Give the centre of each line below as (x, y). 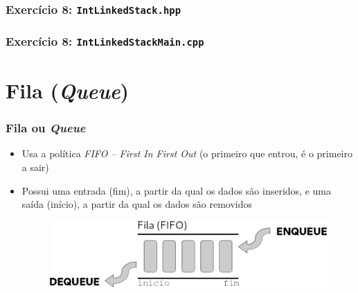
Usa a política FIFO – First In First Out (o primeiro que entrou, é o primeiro (187, 153)
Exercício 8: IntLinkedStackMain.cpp (105, 41)
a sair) (35, 167)
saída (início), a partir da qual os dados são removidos (137, 204)
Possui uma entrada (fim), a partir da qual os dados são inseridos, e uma (176, 190)
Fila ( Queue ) (68, 90)
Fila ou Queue (46, 128)
